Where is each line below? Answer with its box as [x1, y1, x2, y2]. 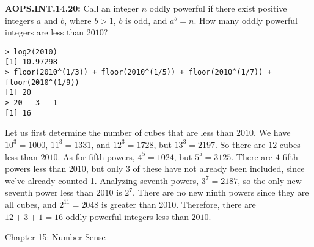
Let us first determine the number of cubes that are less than [5, 126, 234, 139]
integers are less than [5, 26, 84, 39]
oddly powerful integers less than [65, 210, 189, 223]
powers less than [5, 162, 67, 175]
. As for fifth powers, [57, 150, 135, 163]
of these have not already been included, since [133, 162, 305, 175]
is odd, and [125, 13, 167, 26]
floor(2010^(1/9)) [5, 78, 79, 87]
